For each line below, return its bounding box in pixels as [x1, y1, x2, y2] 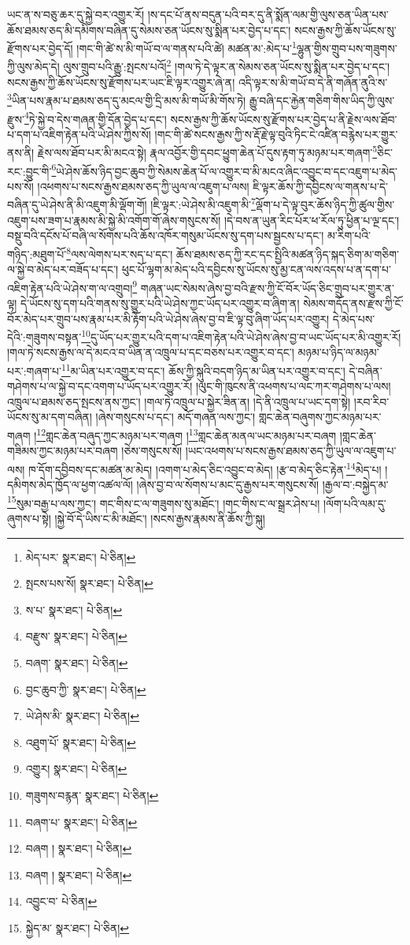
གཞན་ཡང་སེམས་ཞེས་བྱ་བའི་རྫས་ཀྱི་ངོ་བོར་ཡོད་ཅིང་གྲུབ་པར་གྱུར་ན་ [140, 279, 395, 296]
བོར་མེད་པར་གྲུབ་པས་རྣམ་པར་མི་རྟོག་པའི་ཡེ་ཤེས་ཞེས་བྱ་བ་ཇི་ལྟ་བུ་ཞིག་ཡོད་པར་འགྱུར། [7, 310, 330, 327]
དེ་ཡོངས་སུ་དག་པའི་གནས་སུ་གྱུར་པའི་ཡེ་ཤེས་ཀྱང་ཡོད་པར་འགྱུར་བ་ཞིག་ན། [20, 295, 300, 311]
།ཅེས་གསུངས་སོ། [121, 443, 183, 459]
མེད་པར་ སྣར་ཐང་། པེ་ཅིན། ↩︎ [25, 548, 136, 565]
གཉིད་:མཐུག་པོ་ [7, 245, 67, 262]
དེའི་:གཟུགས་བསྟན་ [7, 328, 82, 345]
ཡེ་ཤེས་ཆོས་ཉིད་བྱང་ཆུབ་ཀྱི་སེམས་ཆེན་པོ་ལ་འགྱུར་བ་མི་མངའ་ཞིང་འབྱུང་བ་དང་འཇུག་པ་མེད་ [56, 162, 398, 179]
